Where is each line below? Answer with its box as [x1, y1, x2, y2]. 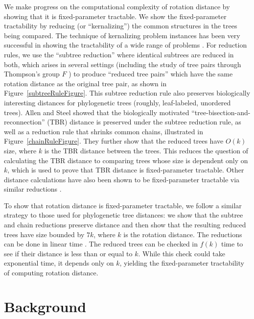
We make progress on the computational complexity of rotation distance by [4, 1, 230, 11]
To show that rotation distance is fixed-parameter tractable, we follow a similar [4, 200, 242, 210]
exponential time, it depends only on [4, 258, 114, 268]
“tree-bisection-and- [191, 107, 251, 117]
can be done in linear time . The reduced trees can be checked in [4, 239, 198, 249]
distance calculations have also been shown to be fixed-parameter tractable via [4, 174, 240, 184]
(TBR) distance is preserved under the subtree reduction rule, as [47, 117, 241, 127]
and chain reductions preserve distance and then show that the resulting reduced [4, 220, 246, 230]
